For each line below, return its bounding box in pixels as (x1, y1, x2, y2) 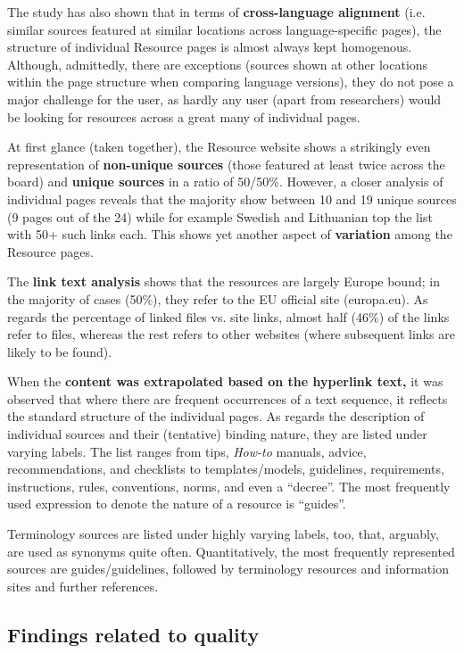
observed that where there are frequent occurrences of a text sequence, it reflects (7, 389, 448, 408)
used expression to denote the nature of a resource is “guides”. (7, 494, 346, 513)
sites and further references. (7, 576, 159, 595)
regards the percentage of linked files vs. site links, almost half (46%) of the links (7, 307, 450, 326)
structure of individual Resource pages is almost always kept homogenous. (7, 37, 412, 56)
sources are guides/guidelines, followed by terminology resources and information (7, 559, 449, 578)
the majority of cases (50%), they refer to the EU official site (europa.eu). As (7, 289, 428, 308)
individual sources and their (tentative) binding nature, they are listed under (7, 425, 427, 443)
